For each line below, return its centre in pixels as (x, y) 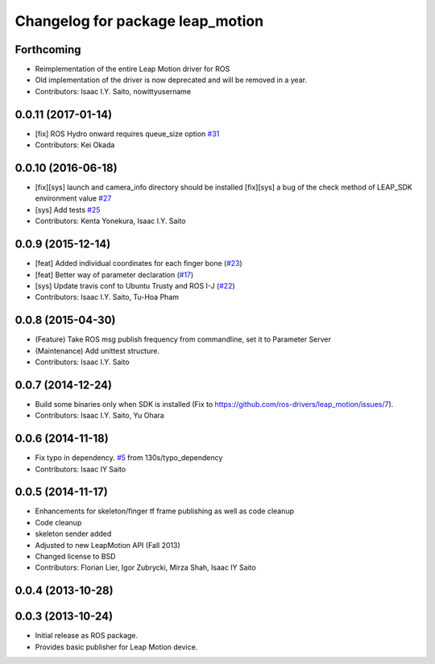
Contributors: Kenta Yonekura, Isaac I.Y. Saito (110, 221)
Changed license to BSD (75, 557)
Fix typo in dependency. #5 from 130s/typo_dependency (129, 458)
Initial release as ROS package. (87, 636)
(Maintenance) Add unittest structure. (97, 351)
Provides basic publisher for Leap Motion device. (116, 647)
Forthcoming (48, 50)
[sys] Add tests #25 (68, 210)
